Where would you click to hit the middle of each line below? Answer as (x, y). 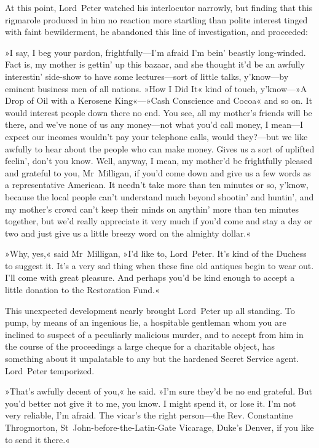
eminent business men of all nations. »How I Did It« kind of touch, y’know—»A (156, 88)
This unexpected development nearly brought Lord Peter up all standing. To (150, 310)
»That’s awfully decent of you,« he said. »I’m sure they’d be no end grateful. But (159, 391)
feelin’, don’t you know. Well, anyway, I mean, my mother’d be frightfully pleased (159, 161)
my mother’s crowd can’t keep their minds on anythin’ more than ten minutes (152, 209)
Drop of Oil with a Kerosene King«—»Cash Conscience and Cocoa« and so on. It (159, 100)
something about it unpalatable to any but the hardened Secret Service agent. (152, 359)
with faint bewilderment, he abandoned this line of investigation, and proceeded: (157, 32)
